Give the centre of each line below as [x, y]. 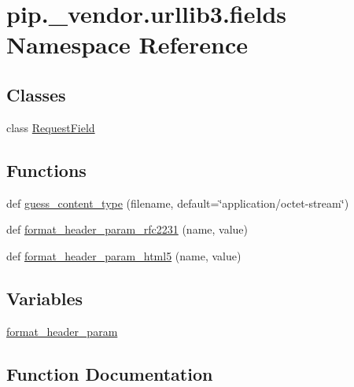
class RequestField [51, 127]
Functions [46, 170]
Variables [45, 298]
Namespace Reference [127, 44]
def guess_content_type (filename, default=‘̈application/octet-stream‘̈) [178, 203]
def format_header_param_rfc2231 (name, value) [127, 229]
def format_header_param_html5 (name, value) [124, 255]
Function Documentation [110, 373]
